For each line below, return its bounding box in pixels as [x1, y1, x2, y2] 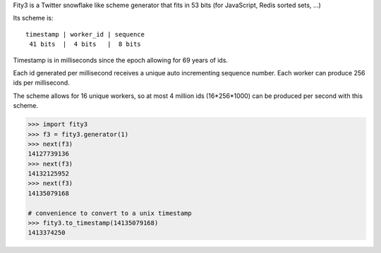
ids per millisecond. [13, 78, 70, 87]
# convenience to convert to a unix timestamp [28, 209, 192, 217]
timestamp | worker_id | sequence [25, 30, 145, 38]
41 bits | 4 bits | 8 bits [29, 40, 141, 49]
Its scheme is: [13, 14, 54, 23]
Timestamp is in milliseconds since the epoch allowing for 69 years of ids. [13, 56, 229, 64]
